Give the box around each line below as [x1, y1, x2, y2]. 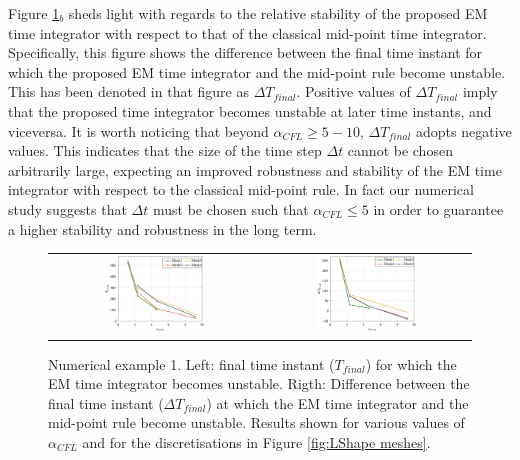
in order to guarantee [373, 198, 504, 219]
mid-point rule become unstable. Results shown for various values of [48, 412, 465, 433]
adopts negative [416, 120, 512, 141]
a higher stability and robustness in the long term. [8, 218, 317, 239]
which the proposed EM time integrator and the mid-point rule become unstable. [8, 61, 506, 82]
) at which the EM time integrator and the [206, 392, 469, 413]
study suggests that [8, 198, 127, 219]
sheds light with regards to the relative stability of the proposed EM [68, 3, 488, 23]
